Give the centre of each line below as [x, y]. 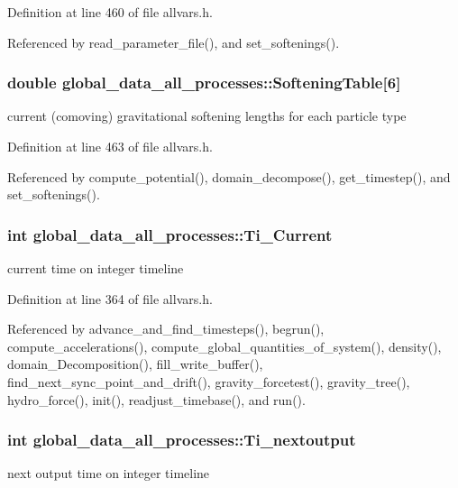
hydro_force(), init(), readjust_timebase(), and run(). [156, 399]
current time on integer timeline [96, 268]
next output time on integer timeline [109, 473]
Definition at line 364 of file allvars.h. [110, 298]
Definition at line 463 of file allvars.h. [110, 146]
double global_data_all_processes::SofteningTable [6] [204, 83]
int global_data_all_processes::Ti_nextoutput [182, 440]
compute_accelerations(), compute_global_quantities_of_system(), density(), [224, 346]
